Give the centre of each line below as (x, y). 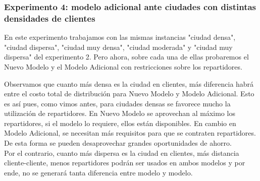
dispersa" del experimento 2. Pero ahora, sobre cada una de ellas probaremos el (126, 57)
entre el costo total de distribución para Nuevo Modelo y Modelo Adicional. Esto (129, 94)
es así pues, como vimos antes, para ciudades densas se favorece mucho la (117, 103)
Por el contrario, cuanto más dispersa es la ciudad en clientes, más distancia (122, 153)
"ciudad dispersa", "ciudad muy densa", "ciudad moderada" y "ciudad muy (118, 47)
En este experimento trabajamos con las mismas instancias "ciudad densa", (120, 37)
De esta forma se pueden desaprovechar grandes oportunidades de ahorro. (118, 143)
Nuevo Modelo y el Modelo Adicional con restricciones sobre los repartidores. (123, 66)
